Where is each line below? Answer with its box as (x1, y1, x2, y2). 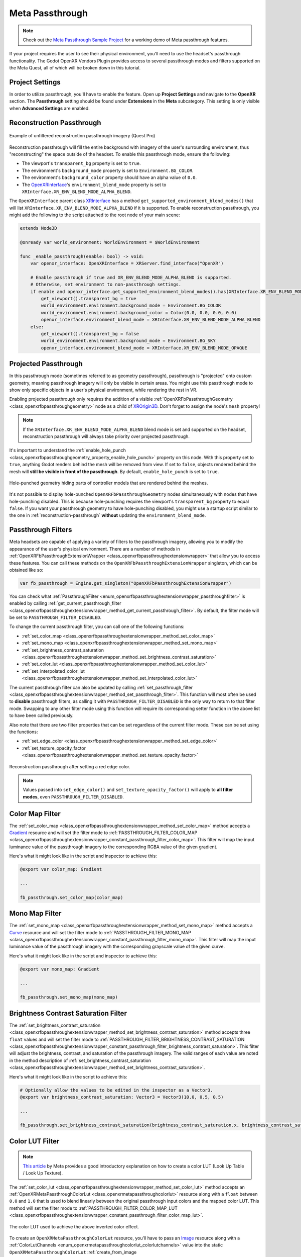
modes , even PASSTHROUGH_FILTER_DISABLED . (23, 793, 124, 799)
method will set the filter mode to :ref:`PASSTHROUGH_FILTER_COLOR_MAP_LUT (9, 1205, 178, 1211)
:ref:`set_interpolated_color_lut (22, 668, 85, 674)
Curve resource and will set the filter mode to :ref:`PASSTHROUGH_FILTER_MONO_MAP (9, 929, 192, 935)
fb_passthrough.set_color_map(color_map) (20, 894, 123, 900)
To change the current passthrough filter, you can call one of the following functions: (9, 623, 185, 630)
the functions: (9, 729, 38, 735)
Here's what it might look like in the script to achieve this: (9, 1073, 127, 1080)
